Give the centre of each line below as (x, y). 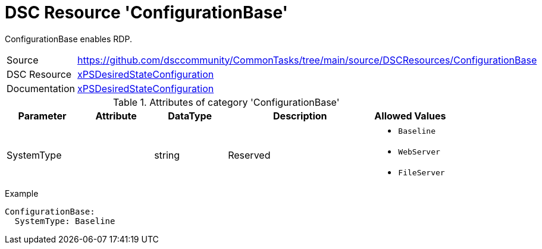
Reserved (249, 155)
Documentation (41, 88)
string (167, 155)
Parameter (42, 116)
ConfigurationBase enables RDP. (68, 39)
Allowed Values (410, 116)
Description (300, 116)
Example (22, 193)
